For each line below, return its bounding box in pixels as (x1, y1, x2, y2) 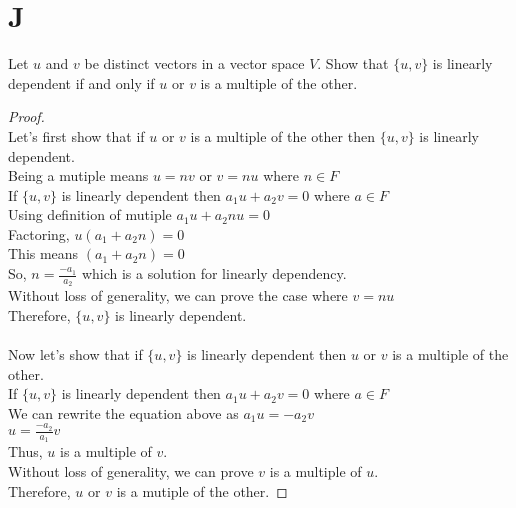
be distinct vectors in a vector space (84, 53, 305, 74)
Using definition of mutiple (8, 204, 172, 225)
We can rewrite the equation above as (8, 402, 239, 423)
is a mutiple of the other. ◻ (116, 480, 288, 501)
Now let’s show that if (8, 344, 143, 365)
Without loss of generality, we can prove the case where (8, 285, 348, 306)
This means (8, 243, 79, 264)
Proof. (8, 106, 45, 127)
